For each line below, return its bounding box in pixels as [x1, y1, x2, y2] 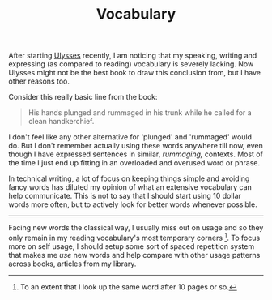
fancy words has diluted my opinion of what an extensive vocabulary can [8, 182, 253, 192]
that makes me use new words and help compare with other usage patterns [8, 250, 261, 259]
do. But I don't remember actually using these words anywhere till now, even [8, 141, 263, 151]
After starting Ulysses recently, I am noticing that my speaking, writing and [8, 50, 257, 61]
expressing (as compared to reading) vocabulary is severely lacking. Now [8, 59, 254, 69]
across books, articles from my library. [8, 259, 137, 268]
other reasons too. [8, 76, 70, 86]
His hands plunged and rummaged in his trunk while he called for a [28, 108, 253, 118]
